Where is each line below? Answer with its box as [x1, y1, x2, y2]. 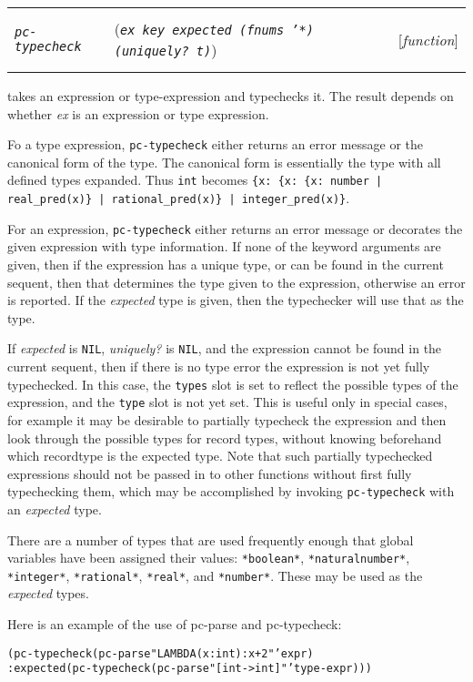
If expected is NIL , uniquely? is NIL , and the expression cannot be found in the [7, 339, 442, 358]
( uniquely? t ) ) [114, 39, 217, 60]
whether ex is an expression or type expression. [7, 104, 269, 123]
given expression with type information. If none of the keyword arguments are [7, 237, 441, 256]
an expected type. [7, 499, 102, 518]
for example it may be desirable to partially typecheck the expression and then [7, 410, 447, 429]
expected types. [7, 584, 89, 603]
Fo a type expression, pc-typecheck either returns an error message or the [7, 135, 423, 154]
